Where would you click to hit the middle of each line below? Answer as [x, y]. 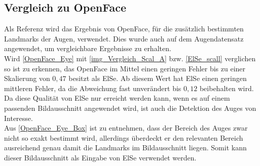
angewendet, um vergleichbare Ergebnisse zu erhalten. [88, 48]
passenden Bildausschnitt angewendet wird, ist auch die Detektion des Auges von [130, 108]
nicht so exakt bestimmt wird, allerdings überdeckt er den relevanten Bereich [124, 137]
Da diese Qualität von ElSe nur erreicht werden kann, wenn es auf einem [117, 98]
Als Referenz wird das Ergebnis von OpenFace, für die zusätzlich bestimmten [124, 29]
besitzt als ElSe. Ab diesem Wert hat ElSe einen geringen [158, 78]
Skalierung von [27, 78]
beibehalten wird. [227, 88]
